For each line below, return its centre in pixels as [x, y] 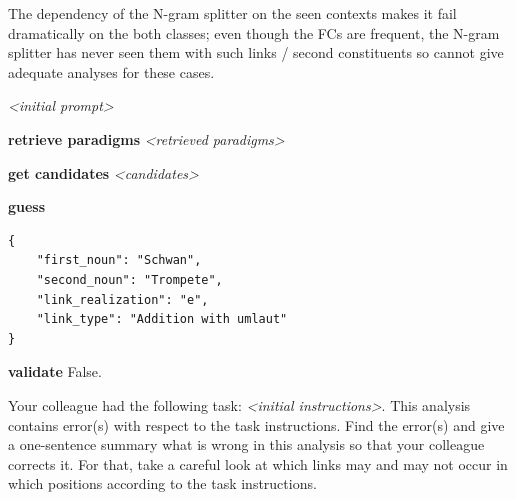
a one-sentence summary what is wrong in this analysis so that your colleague [246, 444]
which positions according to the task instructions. [162, 483]
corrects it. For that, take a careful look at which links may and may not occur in [258, 463]
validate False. [55, 371]
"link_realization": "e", [122, 299]
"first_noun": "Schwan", [119, 260]
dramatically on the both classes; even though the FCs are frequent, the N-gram [254, 32]
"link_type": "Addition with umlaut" [162, 319]
